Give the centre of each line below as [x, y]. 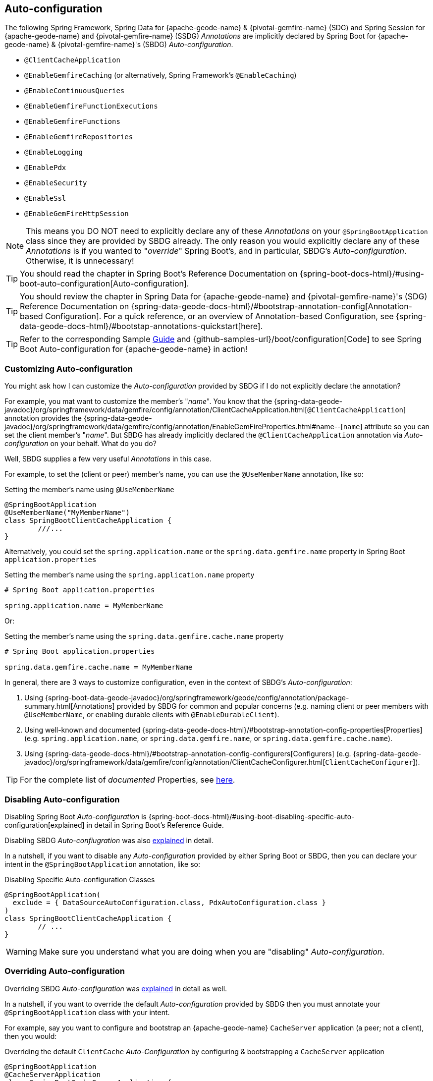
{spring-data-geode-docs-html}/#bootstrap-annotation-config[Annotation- [271, 307]
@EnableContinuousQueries [75, 91]
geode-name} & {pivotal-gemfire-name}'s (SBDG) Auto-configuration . [119, 45]
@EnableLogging [54, 152]
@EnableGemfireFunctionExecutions [91, 106]
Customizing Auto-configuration [69, 369]
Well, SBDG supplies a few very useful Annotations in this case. [108, 459]
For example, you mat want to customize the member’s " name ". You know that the [138, 401]
